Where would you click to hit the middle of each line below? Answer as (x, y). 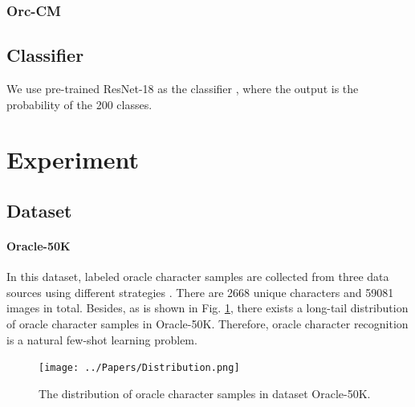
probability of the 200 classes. (79, 104)
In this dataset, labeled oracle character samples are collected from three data (198, 277)
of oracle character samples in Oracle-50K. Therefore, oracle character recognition (207, 323)
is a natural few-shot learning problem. (102, 339)
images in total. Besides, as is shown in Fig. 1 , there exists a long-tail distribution (207, 308)
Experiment (73, 159)
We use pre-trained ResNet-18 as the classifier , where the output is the (183, 89)
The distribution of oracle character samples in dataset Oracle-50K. (205, 393)
